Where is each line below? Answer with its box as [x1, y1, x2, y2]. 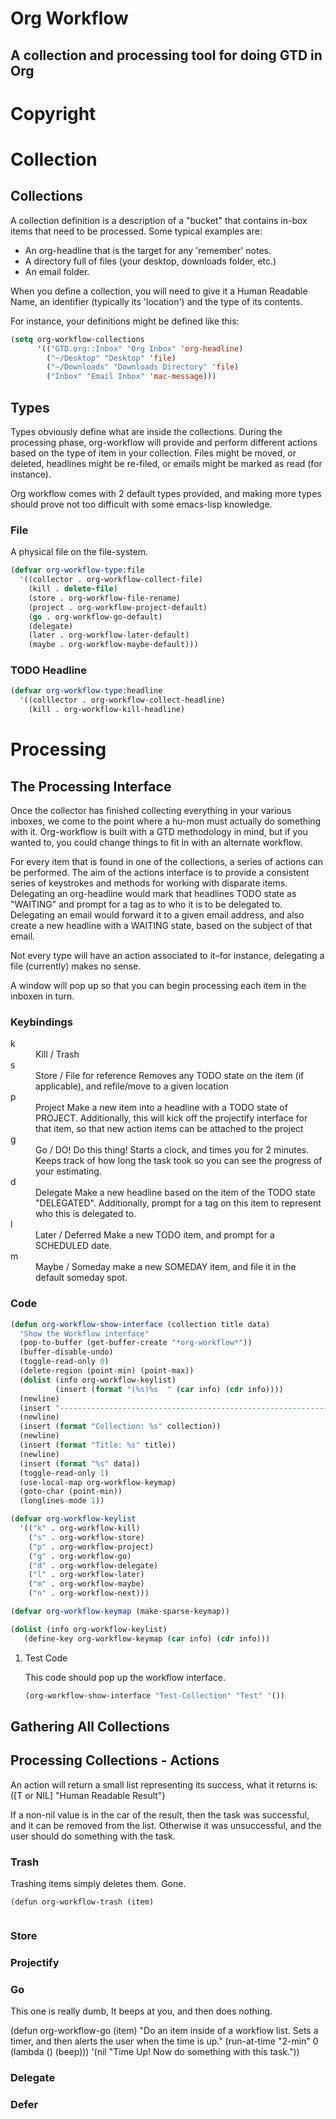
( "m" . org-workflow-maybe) [28, 1579, 145, 1589]
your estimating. [35, 1165, 102, 1177]
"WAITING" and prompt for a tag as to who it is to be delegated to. [10, 898, 283, 911]
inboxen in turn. [10, 990, 75, 1002]
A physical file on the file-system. [10, 546, 148, 558]
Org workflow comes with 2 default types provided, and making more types [10, 487, 322, 499]
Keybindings [10, 1015, 73, 1029]
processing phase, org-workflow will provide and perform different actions [10, 436, 318, 448]
